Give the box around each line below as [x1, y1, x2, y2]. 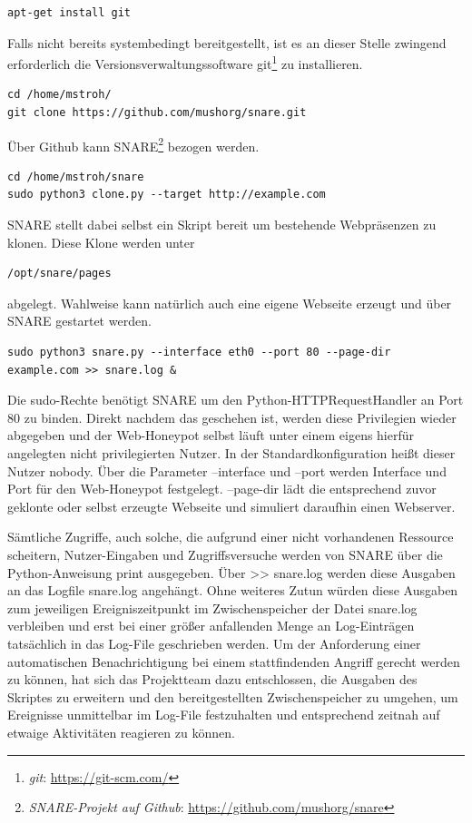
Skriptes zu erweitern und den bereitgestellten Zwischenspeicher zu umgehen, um [7, 687, 458, 706]
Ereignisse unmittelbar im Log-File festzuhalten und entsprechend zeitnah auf [7, 705, 440, 724]
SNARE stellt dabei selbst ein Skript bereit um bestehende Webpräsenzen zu [7, 215, 437, 234]
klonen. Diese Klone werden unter [7, 232, 195, 251]
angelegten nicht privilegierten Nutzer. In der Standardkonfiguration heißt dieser [7, 444, 456, 462]
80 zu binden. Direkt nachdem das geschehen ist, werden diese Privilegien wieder [7, 407, 457, 426]
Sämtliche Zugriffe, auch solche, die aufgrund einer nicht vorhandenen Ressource [7, 527, 454, 546]
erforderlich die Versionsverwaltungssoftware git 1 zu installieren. [7, 52, 363, 73]
